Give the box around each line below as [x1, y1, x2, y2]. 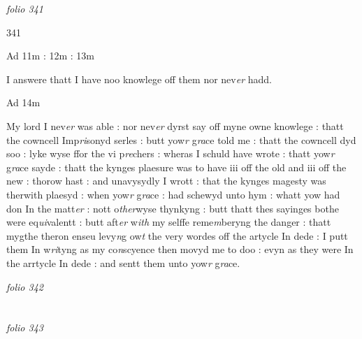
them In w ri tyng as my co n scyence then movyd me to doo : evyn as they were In [6, 242, 354, 257]
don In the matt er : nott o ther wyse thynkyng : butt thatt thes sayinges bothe [6, 201, 339, 215]
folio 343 [6, 320, 43, 335]
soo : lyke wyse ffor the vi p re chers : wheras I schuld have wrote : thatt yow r [6, 146, 335, 161]
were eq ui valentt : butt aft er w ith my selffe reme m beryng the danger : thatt [6, 215, 331, 229]
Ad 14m [6, 95, 41, 110]
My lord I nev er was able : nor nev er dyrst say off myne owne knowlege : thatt [6, 118, 344, 133]
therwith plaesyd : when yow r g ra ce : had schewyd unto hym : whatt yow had [6, 187, 340, 201]
